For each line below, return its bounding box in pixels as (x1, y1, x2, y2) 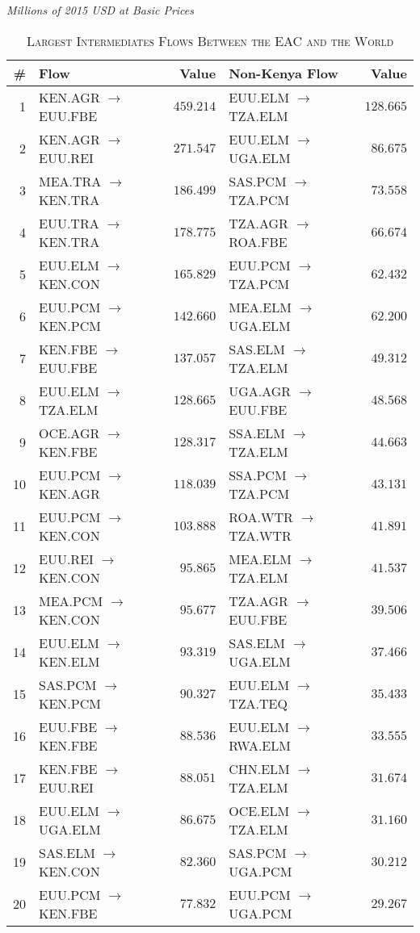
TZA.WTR (229, 525, 292, 545)
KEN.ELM (39, 651, 100, 671)
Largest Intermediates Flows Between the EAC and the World (26, 31, 394, 50)
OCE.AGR (39, 423, 100, 442)
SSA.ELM (229, 423, 286, 442)
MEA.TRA (39, 171, 102, 190)
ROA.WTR (229, 507, 293, 526)
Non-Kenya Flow (229, 63, 338, 82)
